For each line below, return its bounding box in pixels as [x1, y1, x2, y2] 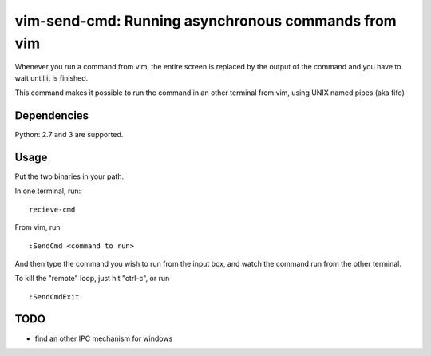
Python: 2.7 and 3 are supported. [14, 130, 124, 140]
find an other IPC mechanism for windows [34, 334, 173, 343]
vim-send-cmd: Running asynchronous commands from [14, 12, 397, 30]
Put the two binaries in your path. [14, 172, 124, 181]
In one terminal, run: [14, 186, 81, 196]
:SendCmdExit [29, 292, 80, 301]
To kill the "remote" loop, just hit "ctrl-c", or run [14, 274, 170, 283]
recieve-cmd [29, 204, 76, 214]
